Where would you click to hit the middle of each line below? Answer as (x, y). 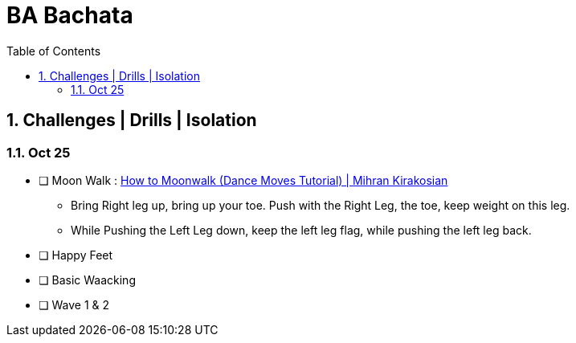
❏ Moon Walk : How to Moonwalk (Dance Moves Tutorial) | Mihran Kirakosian (243, 180)
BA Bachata (70, 15)
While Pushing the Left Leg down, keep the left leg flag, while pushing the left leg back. (301, 230)
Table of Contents (54, 51)
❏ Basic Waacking (87, 280)
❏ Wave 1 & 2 (74, 304)
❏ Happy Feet (76, 255)
